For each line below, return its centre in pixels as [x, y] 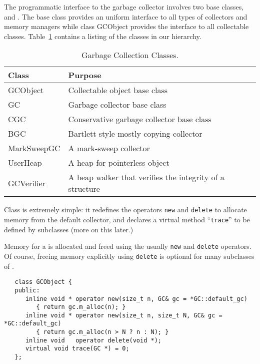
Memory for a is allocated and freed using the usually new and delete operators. [128, 246]
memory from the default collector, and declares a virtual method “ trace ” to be [127, 220]
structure [84, 189]
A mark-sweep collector [109, 148]
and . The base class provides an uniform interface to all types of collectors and [126, 16]
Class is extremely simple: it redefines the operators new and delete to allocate [125, 210]
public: [27, 290]
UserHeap [25, 163]
